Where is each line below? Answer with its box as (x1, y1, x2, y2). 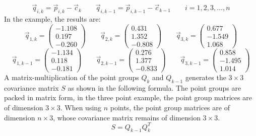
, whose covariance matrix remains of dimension (53, 112, 201, 122)
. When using (60, 102, 102, 112)
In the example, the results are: (4, 14, 101, 24)
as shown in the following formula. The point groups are (68, 82, 241, 93)
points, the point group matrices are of (110, 102, 230, 112)
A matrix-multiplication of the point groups (4, 72, 139, 82)
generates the (185, 72, 226, 82)
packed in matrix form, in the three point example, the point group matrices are (4, 92, 252, 103)
